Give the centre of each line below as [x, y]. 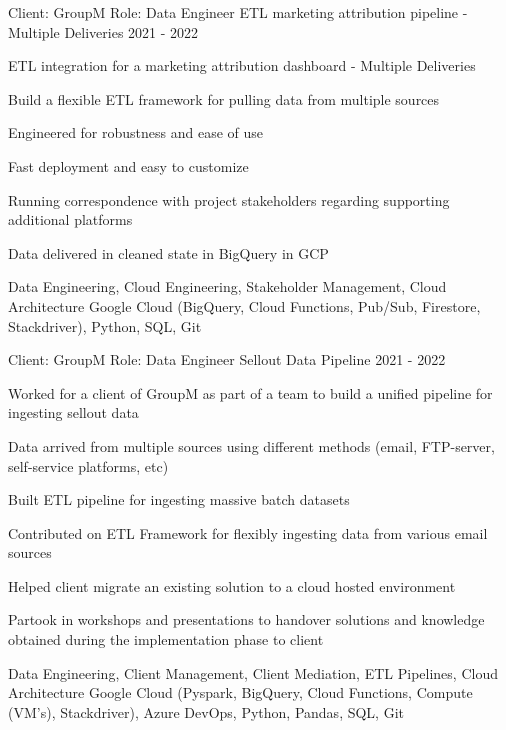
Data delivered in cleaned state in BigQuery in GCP [168, 252]
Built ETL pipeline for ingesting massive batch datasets [179, 499]
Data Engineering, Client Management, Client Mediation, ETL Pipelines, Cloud [253, 672]
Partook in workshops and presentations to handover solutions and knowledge [246, 619]
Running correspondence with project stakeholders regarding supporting [229, 199]
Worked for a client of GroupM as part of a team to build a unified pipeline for [250, 392]
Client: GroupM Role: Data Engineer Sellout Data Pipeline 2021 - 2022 [227, 359]
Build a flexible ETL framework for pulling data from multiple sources [224, 98]
